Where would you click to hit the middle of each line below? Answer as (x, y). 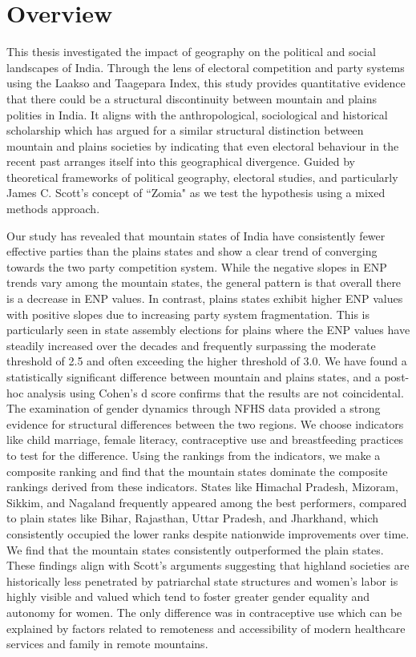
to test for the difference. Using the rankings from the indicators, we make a (194, 455)
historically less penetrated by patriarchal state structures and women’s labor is (202, 580)
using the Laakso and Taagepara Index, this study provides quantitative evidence (206, 83)
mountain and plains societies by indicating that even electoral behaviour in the (203, 145)
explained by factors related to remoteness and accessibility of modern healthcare (206, 628)
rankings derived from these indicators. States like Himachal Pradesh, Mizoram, (202, 487)
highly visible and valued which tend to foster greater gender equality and (188, 597)
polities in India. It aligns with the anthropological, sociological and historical (197, 114)
